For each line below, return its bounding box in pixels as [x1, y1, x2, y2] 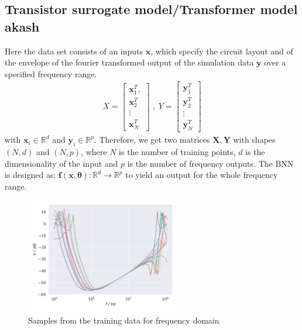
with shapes [233, 133, 276, 146]
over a [264, 56, 286, 68]
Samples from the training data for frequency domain [28, 314, 219, 326]
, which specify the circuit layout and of [150, 44, 293, 57]
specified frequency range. [5, 67, 97, 80]
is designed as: [5, 169, 56, 181]
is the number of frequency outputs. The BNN [127, 157, 294, 169]
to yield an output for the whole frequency [125, 169, 278, 181]
